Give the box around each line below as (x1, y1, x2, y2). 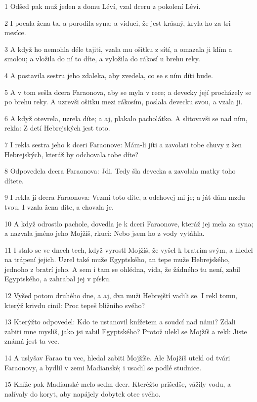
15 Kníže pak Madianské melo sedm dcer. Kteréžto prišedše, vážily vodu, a (4, 379, 231, 389)
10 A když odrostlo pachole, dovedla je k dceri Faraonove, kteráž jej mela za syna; (4, 218, 254, 228)
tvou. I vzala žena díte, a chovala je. (4, 201, 114, 212)
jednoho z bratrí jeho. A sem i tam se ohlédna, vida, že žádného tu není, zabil (4, 264, 241, 274)
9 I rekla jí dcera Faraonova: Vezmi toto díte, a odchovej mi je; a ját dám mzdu (4, 192, 245, 202)
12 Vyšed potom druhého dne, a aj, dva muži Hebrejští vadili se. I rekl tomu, (4, 290, 237, 301)
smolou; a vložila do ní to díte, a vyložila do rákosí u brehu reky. (4, 53, 200, 64)
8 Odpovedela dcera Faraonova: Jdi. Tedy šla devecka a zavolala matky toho (4, 166, 236, 176)
